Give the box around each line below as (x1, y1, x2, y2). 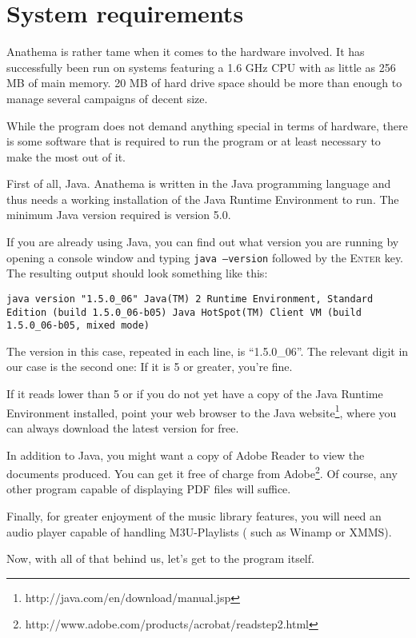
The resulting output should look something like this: (6, 265, 268, 281)
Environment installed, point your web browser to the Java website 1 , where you (6, 401, 397, 421)
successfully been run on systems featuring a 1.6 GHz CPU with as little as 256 (6, 58, 396, 75)
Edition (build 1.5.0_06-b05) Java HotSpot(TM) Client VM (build (6, 306, 362, 318)
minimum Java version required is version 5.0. (6, 206, 231, 223)
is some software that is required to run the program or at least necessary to (6, 133, 381, 150)
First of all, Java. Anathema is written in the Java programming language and (6, 175, 391, 192)
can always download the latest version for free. (6, 419, 239, 436)
